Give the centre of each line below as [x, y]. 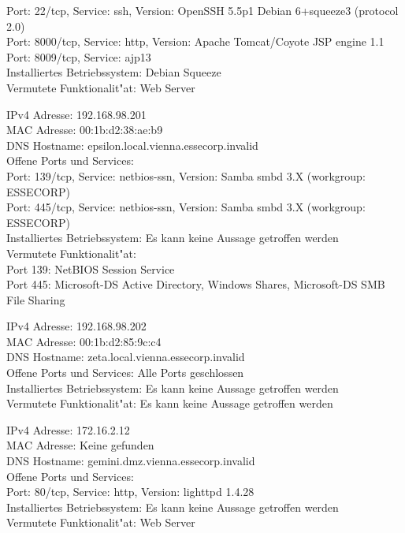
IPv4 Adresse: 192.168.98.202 [76, 326]
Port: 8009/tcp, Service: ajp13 [79, 56]
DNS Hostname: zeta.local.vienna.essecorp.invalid [126, 357]
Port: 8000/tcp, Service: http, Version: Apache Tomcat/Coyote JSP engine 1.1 [195, 41]
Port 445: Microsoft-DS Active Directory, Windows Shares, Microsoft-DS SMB [196, 284]
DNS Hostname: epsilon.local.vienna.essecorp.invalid [132, 145]
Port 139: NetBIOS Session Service [91, 268]
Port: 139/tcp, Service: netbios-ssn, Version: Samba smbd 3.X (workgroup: [186, 175]
